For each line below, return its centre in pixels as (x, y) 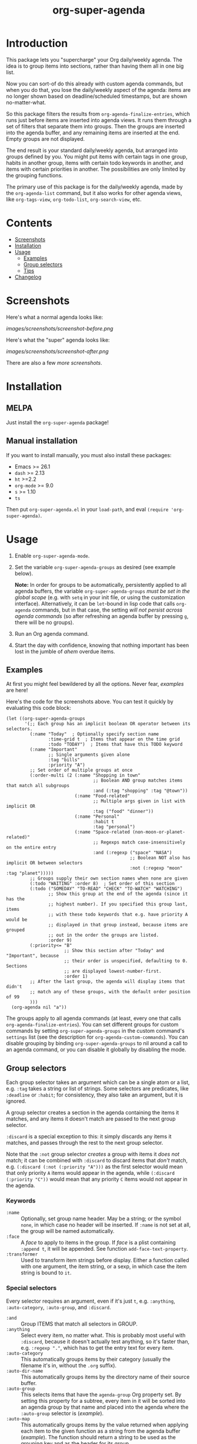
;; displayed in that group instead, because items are (118, 925)
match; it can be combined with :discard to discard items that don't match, (97, 1161)
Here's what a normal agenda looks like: (55, 317)
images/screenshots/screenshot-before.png (60, 328)
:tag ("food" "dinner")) (123, 812)
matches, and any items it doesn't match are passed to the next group (91, 1119)
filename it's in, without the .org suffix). (69, 1365)
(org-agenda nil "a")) (39, 1007)
